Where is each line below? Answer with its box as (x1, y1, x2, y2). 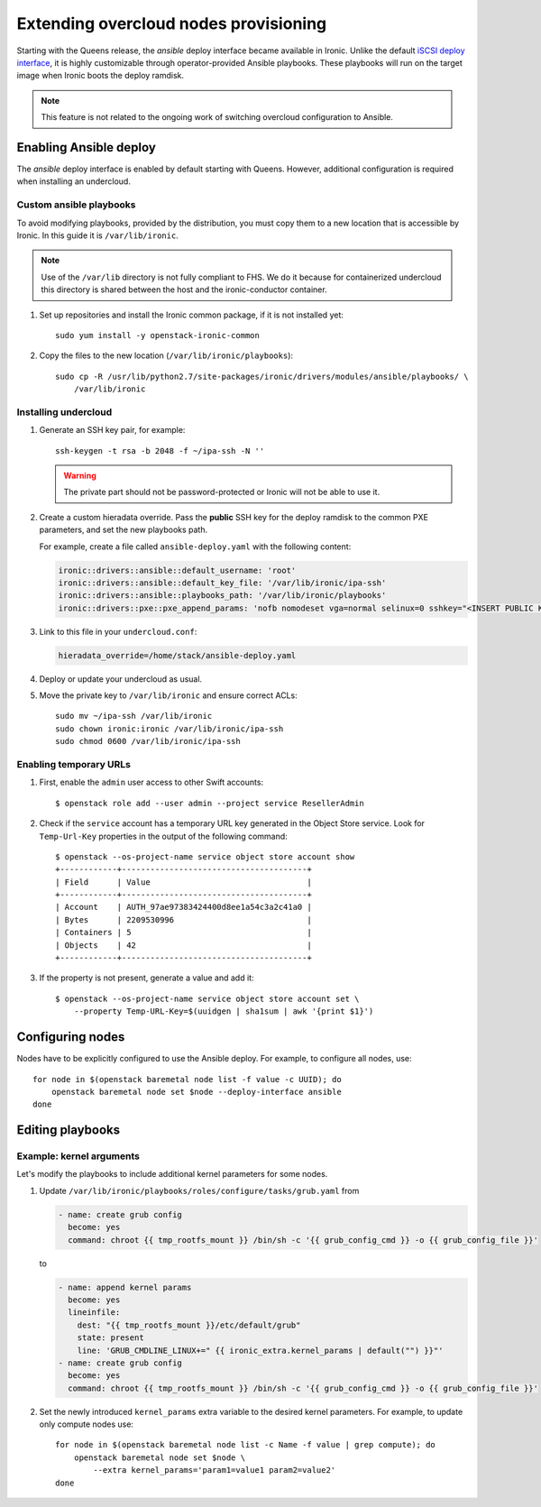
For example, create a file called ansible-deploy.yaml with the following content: (39, 541, 352, 552)
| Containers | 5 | (55, 927, 313, 938)
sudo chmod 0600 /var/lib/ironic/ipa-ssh (55, 736, 241, 747)
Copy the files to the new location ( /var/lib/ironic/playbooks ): (39, 350, 293, 361)
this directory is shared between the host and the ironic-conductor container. (41, 284, 328, 295)
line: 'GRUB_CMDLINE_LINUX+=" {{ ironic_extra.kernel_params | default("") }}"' (77, 1345, 444, 1355)
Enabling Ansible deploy (16, 140, 157, 155)
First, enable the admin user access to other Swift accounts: (39, 776, 264, 788)
